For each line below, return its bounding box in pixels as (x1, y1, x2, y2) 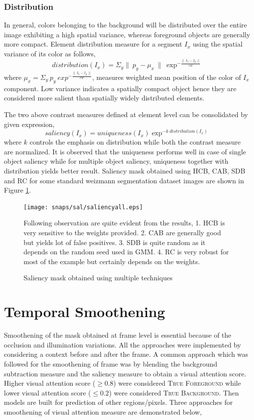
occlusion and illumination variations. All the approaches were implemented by (4, 339, 241, 349)
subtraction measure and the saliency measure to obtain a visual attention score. (4, 368, 247, 378)
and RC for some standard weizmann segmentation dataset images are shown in (4, 175, 244, 185)
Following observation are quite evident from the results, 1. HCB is (24, 218, 225, 228)
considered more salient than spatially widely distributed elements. (4, 93, 204, 103)
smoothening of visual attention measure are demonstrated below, (4, 406, 202, 417)
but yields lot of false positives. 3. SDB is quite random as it (24, 237, 205, 247)
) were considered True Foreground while (113, 378, 241, 388)
